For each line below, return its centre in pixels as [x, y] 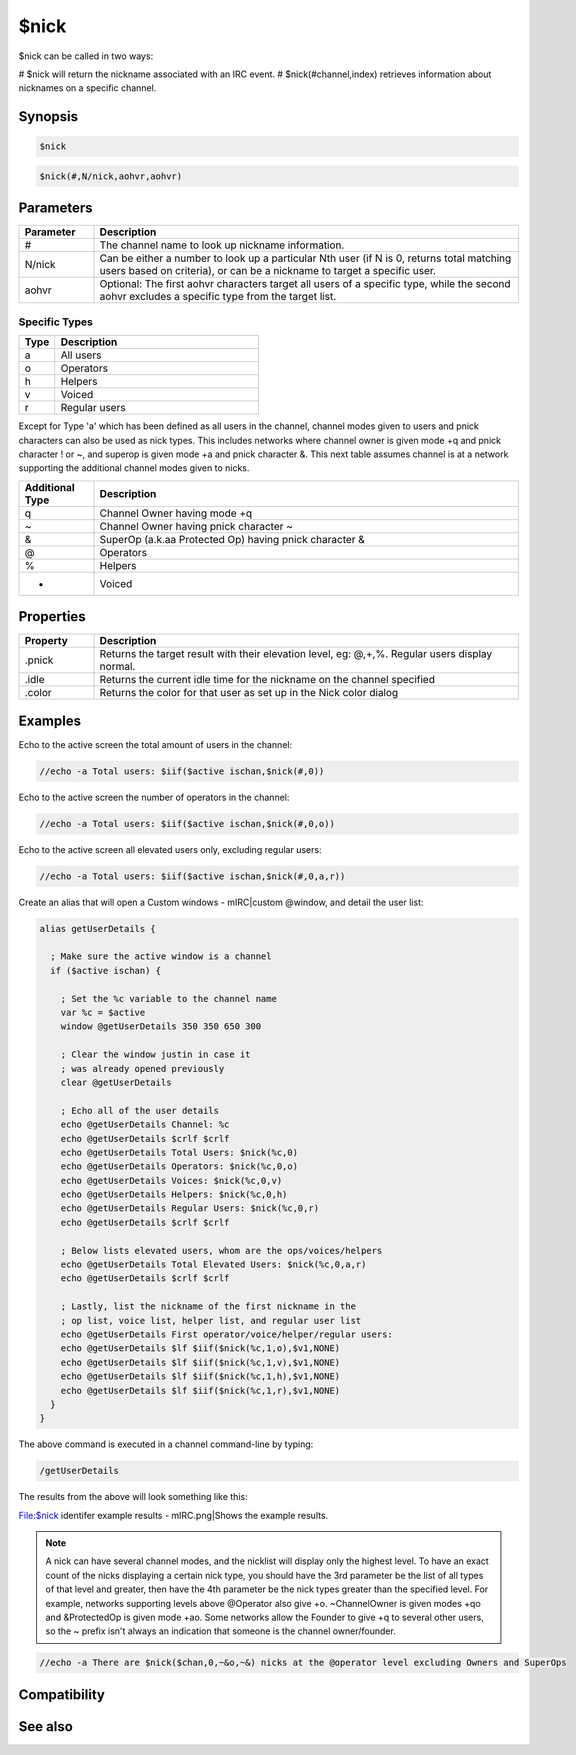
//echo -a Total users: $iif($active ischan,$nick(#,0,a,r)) [192, 876]
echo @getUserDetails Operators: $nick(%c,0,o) [179, 1166]
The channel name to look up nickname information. [222, 245]
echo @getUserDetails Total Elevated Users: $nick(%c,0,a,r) [213, 1264]
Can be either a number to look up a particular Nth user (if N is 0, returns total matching [305, 258]
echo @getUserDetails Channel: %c [145, 1124]
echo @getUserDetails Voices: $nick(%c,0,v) [171, 1180]
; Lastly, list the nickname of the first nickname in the [208, 1306]
